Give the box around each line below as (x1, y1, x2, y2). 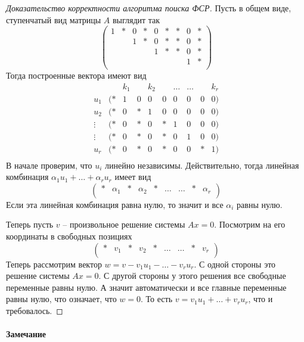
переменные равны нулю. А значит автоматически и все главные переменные (6, 281, 287, 293)
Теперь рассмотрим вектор (6, 257, 102, 270)
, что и (248, 293, 273, 305)
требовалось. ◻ (6, 304, 63, 317)
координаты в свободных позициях (6, 230, 132, 242)
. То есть (141, 293, 173, 305)
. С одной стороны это (194, 257, 276, 270)
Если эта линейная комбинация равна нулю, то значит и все (6, 198, 224, 210)
